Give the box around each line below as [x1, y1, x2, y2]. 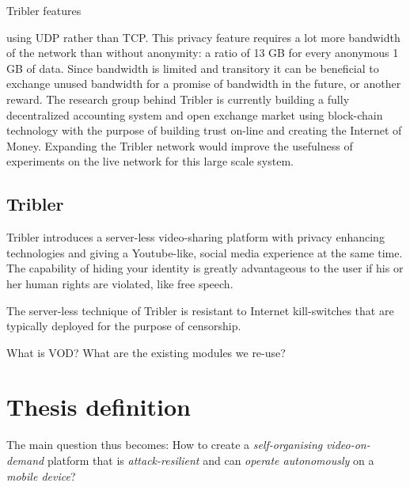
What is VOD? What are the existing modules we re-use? [6, 344, 286, 360]
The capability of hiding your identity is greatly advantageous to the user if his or [6, 260, 404, 276]
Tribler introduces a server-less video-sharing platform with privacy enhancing [6, 229, 385, 245]
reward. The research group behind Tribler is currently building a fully [6, 90, 350, 107]
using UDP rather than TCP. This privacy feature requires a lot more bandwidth [6, 29, 401, 45]
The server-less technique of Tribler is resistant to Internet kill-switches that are [6, 302, 394, 318]
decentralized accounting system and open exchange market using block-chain [6, 106, 383, 123]
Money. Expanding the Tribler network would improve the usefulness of [6, 137, 353, 154]
